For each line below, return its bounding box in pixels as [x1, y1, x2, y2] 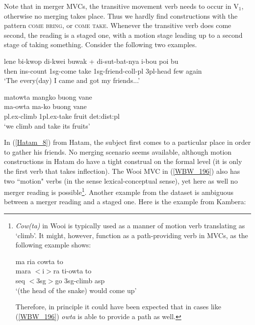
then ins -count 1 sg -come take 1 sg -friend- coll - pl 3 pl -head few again [4, 65, 202, 76]
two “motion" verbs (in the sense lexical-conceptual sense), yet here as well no [4, 175, 238, 186]
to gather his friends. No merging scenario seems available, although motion [4, 146, 232, 157]
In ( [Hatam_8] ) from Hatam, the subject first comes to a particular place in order [4, 137, 251, 147]
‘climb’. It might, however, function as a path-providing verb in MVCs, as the [15, 230, 248, 240]
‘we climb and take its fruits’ [4, 120, 90, 131]
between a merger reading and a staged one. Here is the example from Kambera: [4, 196, 246, 207]
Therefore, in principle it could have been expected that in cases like [15, 301, 221, 312]
